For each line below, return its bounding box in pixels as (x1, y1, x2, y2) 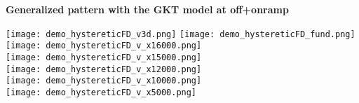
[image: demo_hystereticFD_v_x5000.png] (6, 87, 197, 97)
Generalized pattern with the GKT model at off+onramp (6, 2, 289, 16)
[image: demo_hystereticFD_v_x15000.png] (6, 52, 202, 62)
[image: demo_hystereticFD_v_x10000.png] (6, 76, 202, 86)
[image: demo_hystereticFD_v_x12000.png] (6, 64, 202, 74)
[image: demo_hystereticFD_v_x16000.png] (6, 41, 202, 51)
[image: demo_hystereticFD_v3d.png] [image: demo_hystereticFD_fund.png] (6, 29, 355, 39)
